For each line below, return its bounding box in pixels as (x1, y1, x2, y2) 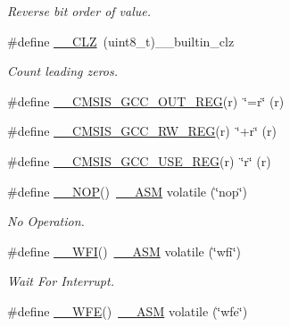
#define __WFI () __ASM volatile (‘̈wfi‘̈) (7, 241, 241, 260)
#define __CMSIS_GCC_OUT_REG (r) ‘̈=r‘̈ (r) (7, 91, 285, 110)
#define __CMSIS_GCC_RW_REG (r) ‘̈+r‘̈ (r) (7, 122, 277, 140)
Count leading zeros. (7, 62, 118, 80)
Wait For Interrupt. (7, 272, 114, 290)
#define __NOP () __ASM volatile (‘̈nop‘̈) (7, 181, 247, 200)
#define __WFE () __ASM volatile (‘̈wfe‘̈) (7, 301, 248, 320)
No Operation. (7, 212, 85, 231)
